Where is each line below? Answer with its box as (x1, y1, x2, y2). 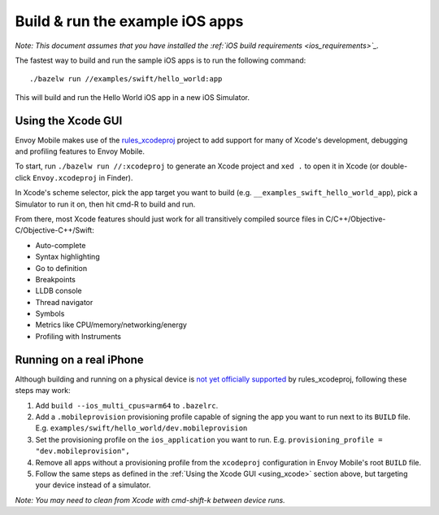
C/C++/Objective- (325, 214, 386, 224)
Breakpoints (35, 274, 76, 284)
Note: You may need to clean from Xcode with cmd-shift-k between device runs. (15, 495, 285, 504)
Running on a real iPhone (15, 352, 144, 366)
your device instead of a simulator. (35, 480, 151, 490)
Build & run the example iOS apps (15, 12, 244, 30)
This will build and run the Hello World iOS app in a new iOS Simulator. (15, 92, 250, 102)
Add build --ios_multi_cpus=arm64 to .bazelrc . (35, 400, 219, 410)
